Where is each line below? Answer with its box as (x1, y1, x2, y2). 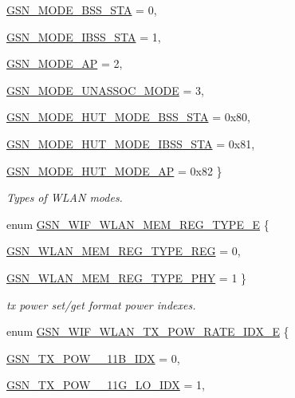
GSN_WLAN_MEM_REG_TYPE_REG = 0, (6, 242, 241, 259)
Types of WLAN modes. (6, 189, 123, 206)
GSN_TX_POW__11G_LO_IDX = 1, (6, 376, 205, 393)
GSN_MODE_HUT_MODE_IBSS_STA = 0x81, (6, 135, 255, 152)
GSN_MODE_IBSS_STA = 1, (6, 28, 161, 45)
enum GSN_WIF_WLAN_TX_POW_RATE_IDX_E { (6, 323, 289, 340)
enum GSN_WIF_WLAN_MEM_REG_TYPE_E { (6, 215, 269, 232)
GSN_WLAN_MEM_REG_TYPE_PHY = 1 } (6, 269, 247, 286)
